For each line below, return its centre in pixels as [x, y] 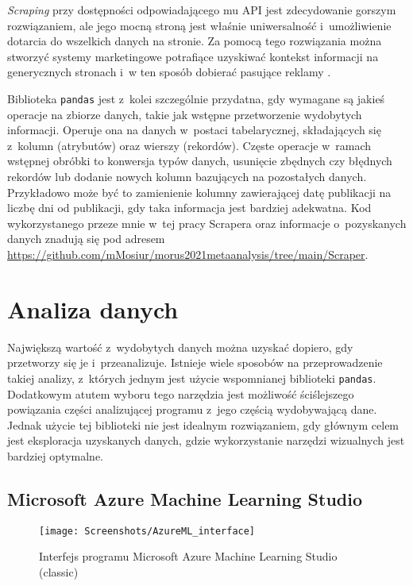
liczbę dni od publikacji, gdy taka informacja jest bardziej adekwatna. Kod [189, 208]
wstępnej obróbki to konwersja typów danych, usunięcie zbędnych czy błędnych [200, 161]
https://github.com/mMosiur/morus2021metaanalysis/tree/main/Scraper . [188, 254]
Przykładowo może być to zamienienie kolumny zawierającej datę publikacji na [199, 192]
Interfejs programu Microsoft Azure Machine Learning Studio [188, 556]
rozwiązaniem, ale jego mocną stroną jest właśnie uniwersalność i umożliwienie [199, 25]
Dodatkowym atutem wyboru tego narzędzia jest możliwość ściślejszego [181, 393]
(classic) [59, 571]
